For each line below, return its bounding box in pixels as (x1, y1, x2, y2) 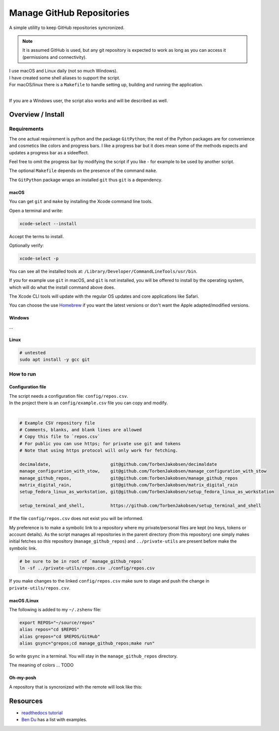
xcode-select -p (19, 255, 59, 261)
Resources (9, 696, 43, 705)
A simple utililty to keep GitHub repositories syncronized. (9, 25, 125, 31)
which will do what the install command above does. (9, 284, 115, 290)
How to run (9, 370, 36, 377)
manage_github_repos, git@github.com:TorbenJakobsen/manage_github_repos (19, 475, 238, 481)
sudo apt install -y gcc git (19, 357, 90, 362)
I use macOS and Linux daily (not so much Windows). (9, 68, 118, 74)
